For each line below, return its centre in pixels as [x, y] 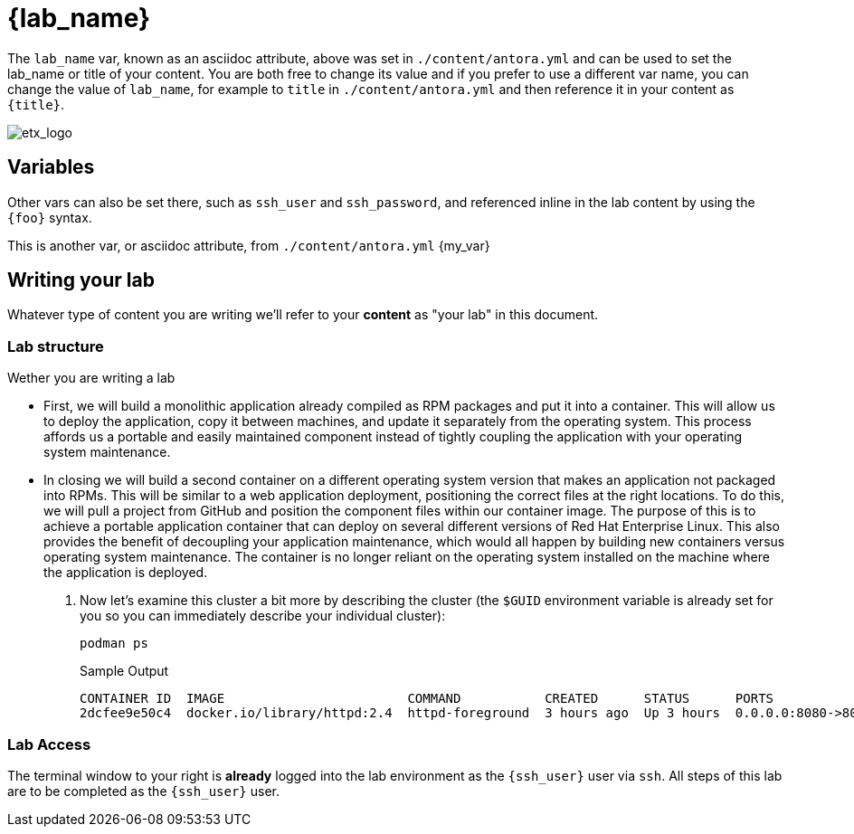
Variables [51, 167]
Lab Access [49, 744]
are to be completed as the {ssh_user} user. [143, 791]
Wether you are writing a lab [91, 378]
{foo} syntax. [50, 217]
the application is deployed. [126, 573]
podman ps [114, 644]
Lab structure [56, 346]
